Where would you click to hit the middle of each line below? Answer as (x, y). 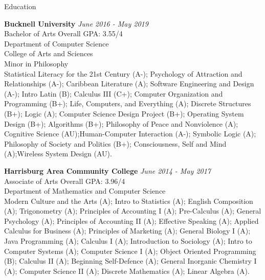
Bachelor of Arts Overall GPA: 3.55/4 (63, 33)
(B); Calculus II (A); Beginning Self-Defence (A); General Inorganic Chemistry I (130, 261)
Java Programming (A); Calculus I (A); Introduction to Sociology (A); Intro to (128, 241)
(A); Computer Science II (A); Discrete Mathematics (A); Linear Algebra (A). (127, 271)
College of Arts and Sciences (49, 53)
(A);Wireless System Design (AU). (58, 154)
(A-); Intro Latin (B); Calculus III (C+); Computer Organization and (114, 93)
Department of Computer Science (57, 43)
